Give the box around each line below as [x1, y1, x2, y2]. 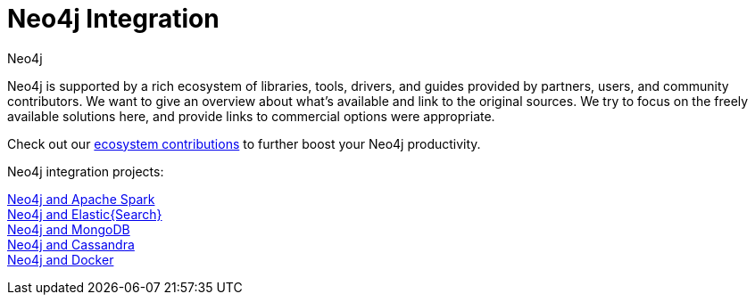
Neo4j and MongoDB [7, 221, 130, 237]
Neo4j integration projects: [7, 163, 164, 179]
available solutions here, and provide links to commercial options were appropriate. [7, 108, 495, 124]
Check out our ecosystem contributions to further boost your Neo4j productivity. [7, 135, 481, 151]
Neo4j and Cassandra [7, 236, 135, 252]
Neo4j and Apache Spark [7, 191, 155, 207]
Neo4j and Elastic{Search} [7, 206, 162, 222]
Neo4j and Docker [7, 251, 114, 267]
